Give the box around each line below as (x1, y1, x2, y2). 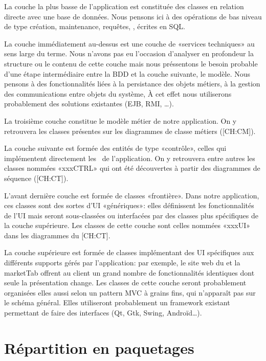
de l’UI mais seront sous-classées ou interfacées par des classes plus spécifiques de (4, 210, 258, 220)
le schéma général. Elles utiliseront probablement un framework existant (4, 297, 230, 308)
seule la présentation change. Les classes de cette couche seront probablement (4, 277, 247, 288)
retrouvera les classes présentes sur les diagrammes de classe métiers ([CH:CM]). (4, 125, 256, 136)
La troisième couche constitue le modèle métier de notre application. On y (4, 115, 237, 126)
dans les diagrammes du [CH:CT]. (4, 230, 110, 240)
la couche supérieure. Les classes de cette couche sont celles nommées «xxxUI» (4, 220, 251, 231)
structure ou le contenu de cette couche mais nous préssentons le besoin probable (4, 58, 258, 69)
